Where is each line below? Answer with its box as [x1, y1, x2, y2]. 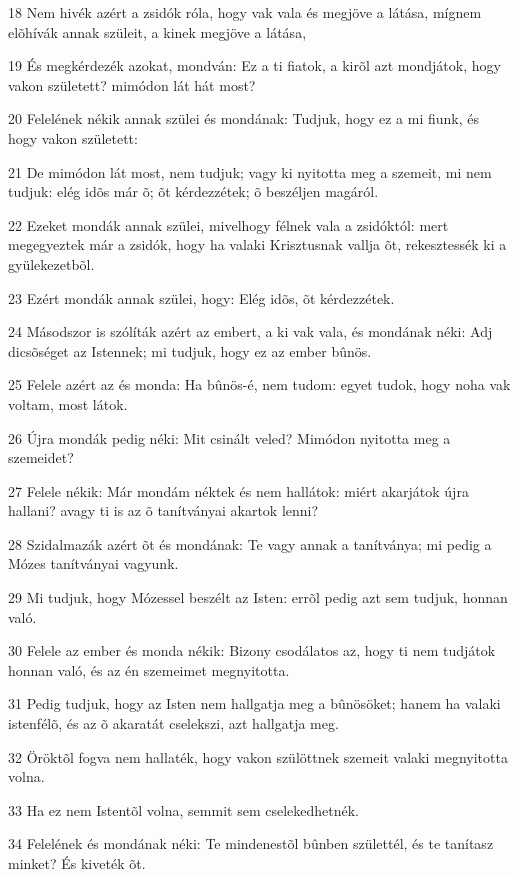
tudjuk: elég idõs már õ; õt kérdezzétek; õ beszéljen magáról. [8, 181, 379, 202]
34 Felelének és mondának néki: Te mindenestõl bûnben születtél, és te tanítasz [8, 833, 494, 854]
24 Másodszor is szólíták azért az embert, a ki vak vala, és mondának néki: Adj [8, 321, 493, 342]
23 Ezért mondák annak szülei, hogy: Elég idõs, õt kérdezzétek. [8, 287, 395, 308]
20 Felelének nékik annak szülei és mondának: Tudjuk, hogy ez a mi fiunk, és [8, 108, 479, 129]
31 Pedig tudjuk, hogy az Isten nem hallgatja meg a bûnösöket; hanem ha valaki [8, 693, 501, 714]
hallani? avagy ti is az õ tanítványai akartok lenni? [8, 500, 319, 521]
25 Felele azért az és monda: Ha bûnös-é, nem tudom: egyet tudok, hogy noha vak [8, 374, 511, 395]
